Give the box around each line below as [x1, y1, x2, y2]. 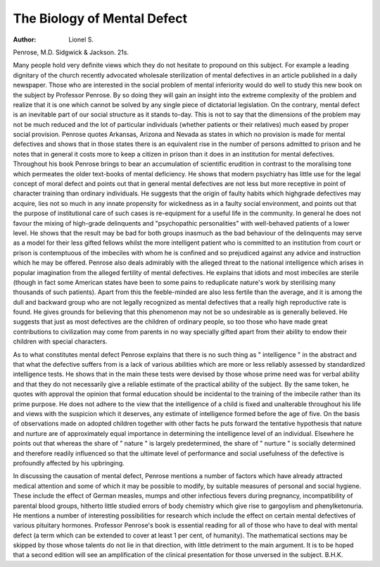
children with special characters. [13, 337, 108, 346]
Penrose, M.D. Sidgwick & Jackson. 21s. [13, 48, 129, 56]
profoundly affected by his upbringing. [13, 458, 125, 467]
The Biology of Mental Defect [13, 11, 188, 26]
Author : [13, 35, 37, 44]
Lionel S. [68, 35, 94, 44]
